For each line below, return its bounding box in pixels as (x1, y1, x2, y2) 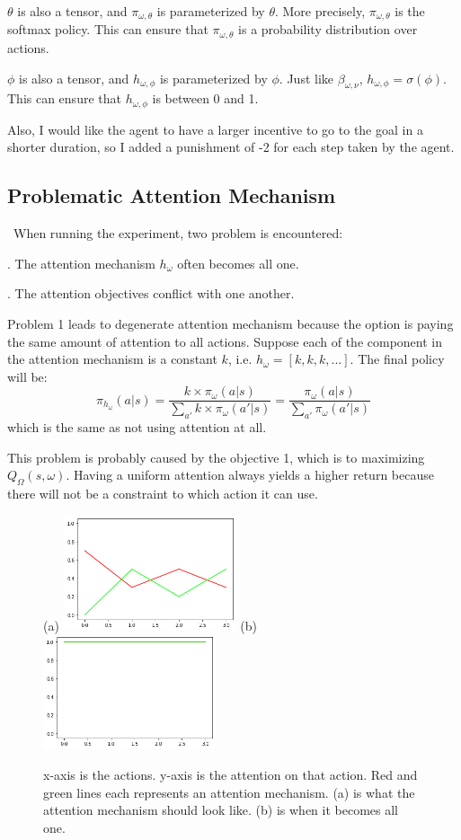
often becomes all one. (177, 253, 299, 272)
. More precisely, (274, 2, 366, 20)
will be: (7, 367, 48, 385)
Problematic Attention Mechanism (7, 181, 336, 209)
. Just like (279, 68, 334, 87)
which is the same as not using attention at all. (7, 418, 267, 437)
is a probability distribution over (238, 20, 418, 39)
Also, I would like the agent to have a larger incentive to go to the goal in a (7, 119, 423, 138)
